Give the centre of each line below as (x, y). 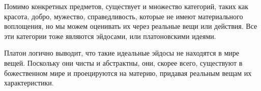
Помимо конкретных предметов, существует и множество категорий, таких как (126, 6)
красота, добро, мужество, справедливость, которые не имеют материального (124, 16)
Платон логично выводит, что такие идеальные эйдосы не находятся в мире (122, 53)
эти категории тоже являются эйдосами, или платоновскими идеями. (110, 36)
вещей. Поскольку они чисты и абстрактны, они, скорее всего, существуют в (123, 62)
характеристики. (29, 83)
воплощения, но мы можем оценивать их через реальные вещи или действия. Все (131, 26)
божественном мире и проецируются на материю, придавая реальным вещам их (128, 73)
